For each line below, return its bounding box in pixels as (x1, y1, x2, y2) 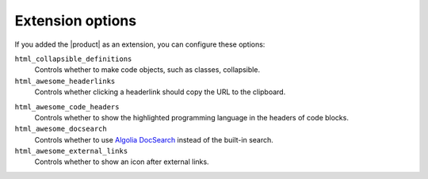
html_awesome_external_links (14, 147, 128, 156)
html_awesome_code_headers (14, 102, 120, 111)
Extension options (14, 12, 137, 29)
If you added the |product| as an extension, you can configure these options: (14, 40, 266, 49)
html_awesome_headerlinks (14, 76, 116, 86)
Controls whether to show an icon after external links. (34, 157, 209, 166)
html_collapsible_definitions (14, 54, 132, 63)
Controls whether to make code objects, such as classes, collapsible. (34, 65, 261, 74)
